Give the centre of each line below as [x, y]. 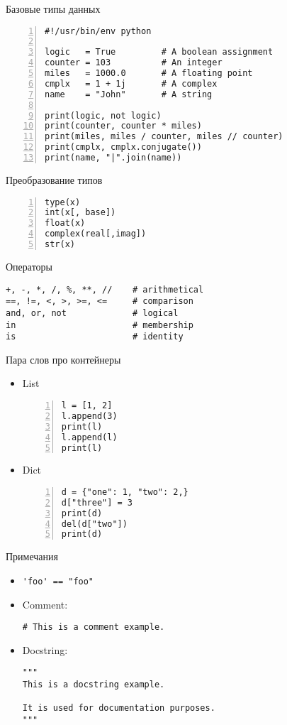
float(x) [65, 223]
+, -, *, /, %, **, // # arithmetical [105, 289]
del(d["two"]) [94, 524]
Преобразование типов [54, 179]
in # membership [100, 325]
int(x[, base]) [80, 213]
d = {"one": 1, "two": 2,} [125, 492]
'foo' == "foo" [58, 581]
